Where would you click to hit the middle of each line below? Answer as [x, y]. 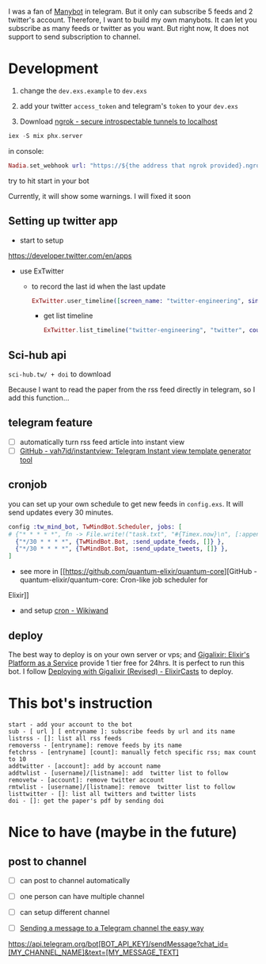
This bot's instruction [80, 704]
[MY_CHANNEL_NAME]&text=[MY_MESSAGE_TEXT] [94, 953]
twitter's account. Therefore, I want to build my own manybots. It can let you [133, 20]
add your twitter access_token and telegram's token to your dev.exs [129, 105]
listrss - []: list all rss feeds [65, 738]
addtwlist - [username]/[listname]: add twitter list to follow [118, 773]
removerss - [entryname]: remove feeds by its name [95, 745]
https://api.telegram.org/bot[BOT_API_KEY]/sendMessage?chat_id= [118, 944]
